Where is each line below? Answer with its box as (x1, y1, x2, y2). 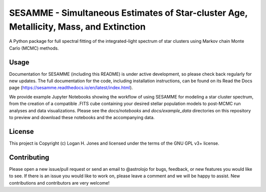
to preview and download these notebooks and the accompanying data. (9, 114, 155, 120)
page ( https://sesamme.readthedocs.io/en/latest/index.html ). (9, 85, 133, 91)
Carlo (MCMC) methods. (9, 45, 59, 51)
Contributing (9, 153, 49, 161)
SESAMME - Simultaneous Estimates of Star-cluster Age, (9, 7, 248, 18)
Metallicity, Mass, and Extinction (9, 21, 146, 32)
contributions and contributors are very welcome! (9, 180, 110, 186)
